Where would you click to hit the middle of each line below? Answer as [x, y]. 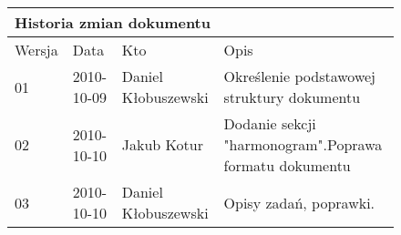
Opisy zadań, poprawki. [299, 202]
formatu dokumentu [287, 165]
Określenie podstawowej [299, 76]
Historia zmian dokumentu [113, 22]
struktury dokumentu [292, 97]
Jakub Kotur [162, 144]
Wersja [36, 50]
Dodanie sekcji [270, 123]
